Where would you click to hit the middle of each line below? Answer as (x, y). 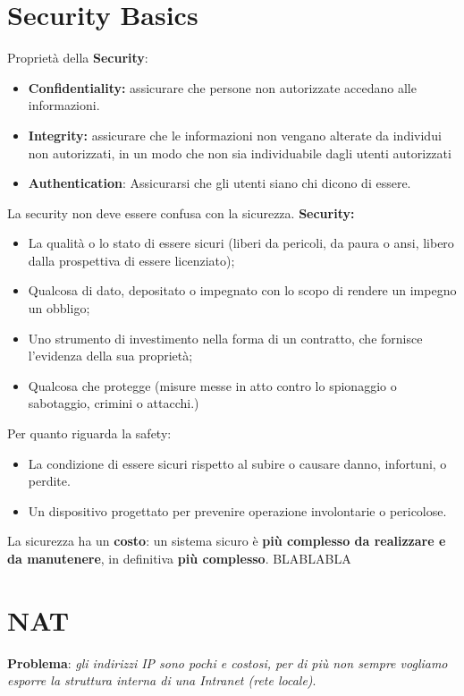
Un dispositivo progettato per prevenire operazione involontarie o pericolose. (237, 510)
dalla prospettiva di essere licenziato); (131, 260)
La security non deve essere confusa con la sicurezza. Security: (181, 212)
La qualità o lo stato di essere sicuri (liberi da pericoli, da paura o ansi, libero (241, 243)
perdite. (49, 481)
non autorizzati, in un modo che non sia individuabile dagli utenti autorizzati (240, 153)
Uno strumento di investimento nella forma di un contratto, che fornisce (225, 338)
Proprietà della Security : (78, 58)
